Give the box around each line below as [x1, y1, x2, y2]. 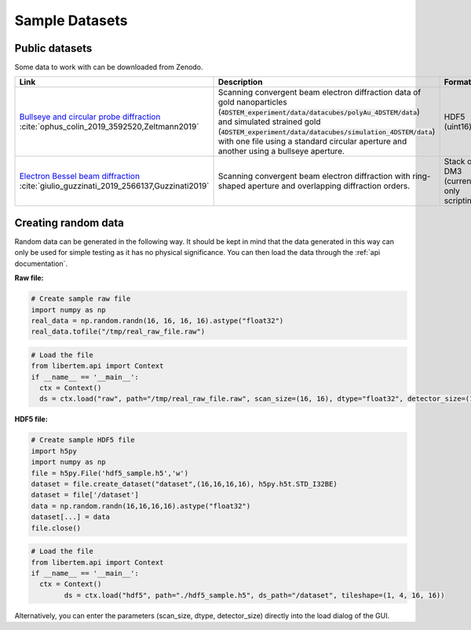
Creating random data [14, 216, 125, 229]
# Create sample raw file [31, 294, 131, 304]
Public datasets [14, 42, 93, 55]
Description [217, 77, 263, 88]
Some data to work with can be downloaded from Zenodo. [14, 63, 203, 72]
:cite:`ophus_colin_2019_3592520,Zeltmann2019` [19, 122, 199, 133]
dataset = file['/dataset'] [31, 490, 139, 500]
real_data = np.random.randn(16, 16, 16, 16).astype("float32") [31, 316, 284, 325]
